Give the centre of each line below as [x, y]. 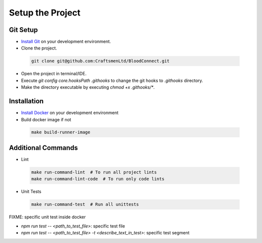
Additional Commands [43, 148]
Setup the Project [45, 13]
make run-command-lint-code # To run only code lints [98, 179]
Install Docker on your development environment [70, 113]
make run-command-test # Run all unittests [85, 204]
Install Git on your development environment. [66, 42]
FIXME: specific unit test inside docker [47, 217]
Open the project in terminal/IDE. [54, 74]
